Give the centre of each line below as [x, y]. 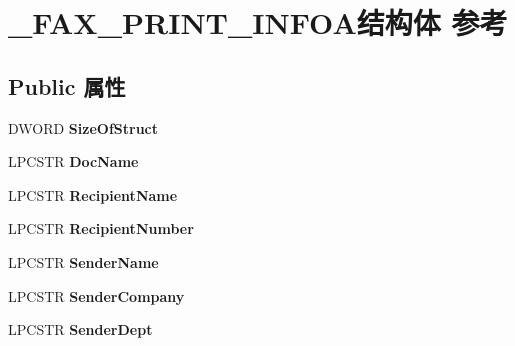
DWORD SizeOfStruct [83, 127]
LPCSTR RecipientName [93, 194]
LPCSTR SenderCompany [96, 295]
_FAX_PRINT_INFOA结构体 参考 [258, 22]
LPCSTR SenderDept [80, 329]
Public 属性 [67, 85]
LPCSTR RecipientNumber [101, 228]
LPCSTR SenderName [83, 261]
